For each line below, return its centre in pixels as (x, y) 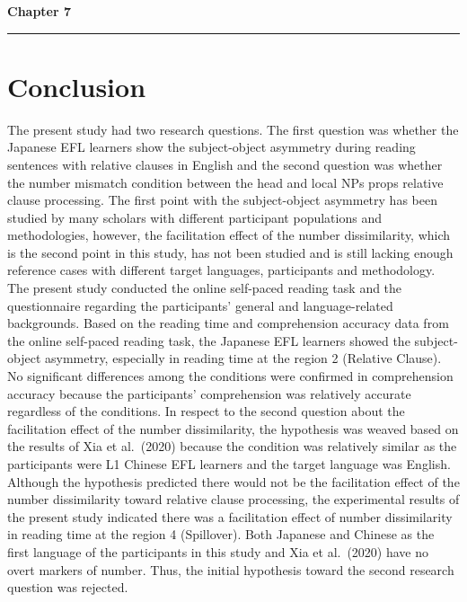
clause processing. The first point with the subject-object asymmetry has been (222, 200)
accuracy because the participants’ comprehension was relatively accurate (209, 393)
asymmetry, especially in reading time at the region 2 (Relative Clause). (243, 358)
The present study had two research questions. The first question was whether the (233, 129)
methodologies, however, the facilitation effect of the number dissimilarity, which (229, 235)
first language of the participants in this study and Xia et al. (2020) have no (218, 551)
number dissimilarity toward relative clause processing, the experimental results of (233, 499)
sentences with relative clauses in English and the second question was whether (225, 164)
